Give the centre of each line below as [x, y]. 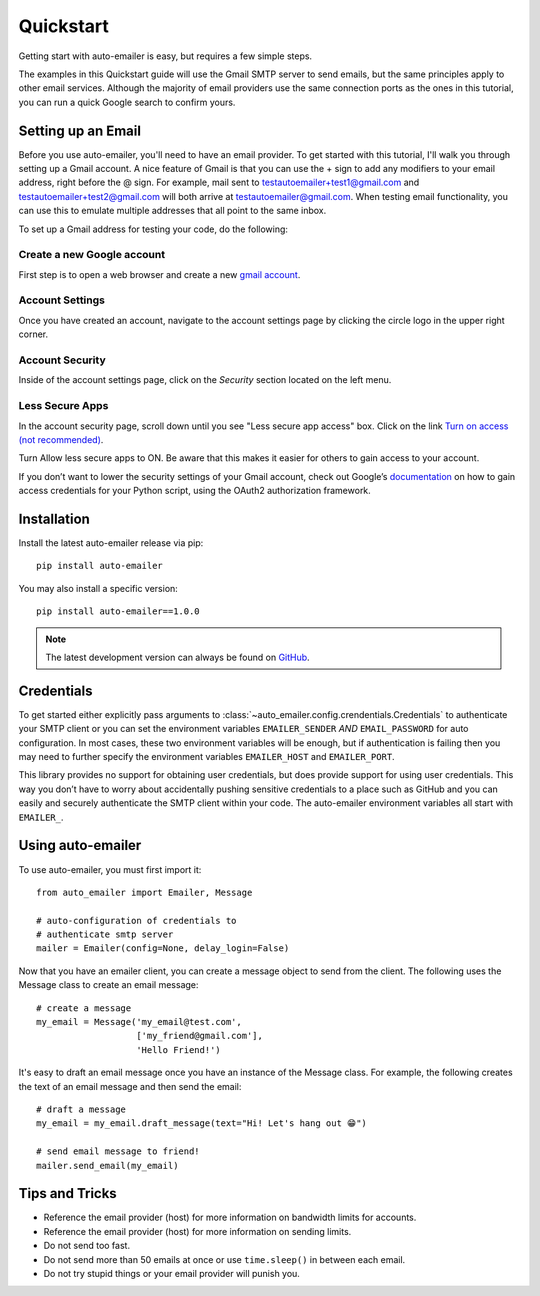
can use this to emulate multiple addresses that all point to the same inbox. [172, 211]
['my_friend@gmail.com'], [200, 1036]
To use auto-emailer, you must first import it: [110, 869]
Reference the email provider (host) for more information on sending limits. [197, 1231]
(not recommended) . [61, 439]
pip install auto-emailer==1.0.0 [118, 611]
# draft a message [81, 1109]
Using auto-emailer [80, 845]
